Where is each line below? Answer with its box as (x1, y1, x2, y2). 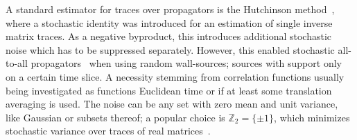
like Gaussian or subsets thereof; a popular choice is (6, 110, 225, 124)
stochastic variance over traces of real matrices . (6, 123, 211, 138)
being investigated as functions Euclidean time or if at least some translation (6, 83, 332, 97)
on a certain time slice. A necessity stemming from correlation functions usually (6, 69, 345, 83)
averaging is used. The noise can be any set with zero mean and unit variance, (6, 97, 338, 111)
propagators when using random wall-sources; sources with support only (31, 56, 342, 70)
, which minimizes (274, 110, 350, 124)
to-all (6, 56, 28, 70)
